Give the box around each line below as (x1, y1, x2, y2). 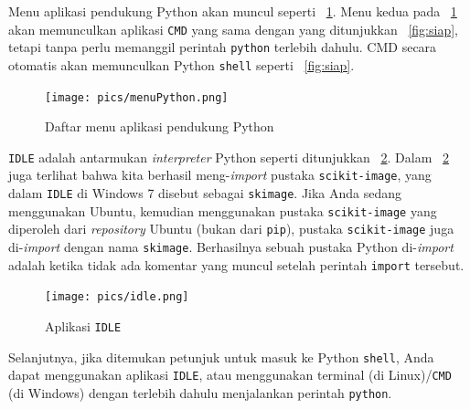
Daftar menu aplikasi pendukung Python (45, 117, 274, 136)
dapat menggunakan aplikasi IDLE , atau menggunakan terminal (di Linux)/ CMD (8, 365, 452, 384)
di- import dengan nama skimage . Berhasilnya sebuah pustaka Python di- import (8, 237, 454, 257)
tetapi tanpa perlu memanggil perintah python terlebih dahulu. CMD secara (8, 37, 437, 57)
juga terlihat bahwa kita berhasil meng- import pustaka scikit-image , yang (8, 165, 432, 184)
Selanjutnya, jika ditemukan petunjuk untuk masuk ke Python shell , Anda (8, 347, 434, 366)
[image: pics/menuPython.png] (45, 90, 229, 104)
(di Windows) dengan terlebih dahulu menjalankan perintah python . (8, 383, 392, 403)
